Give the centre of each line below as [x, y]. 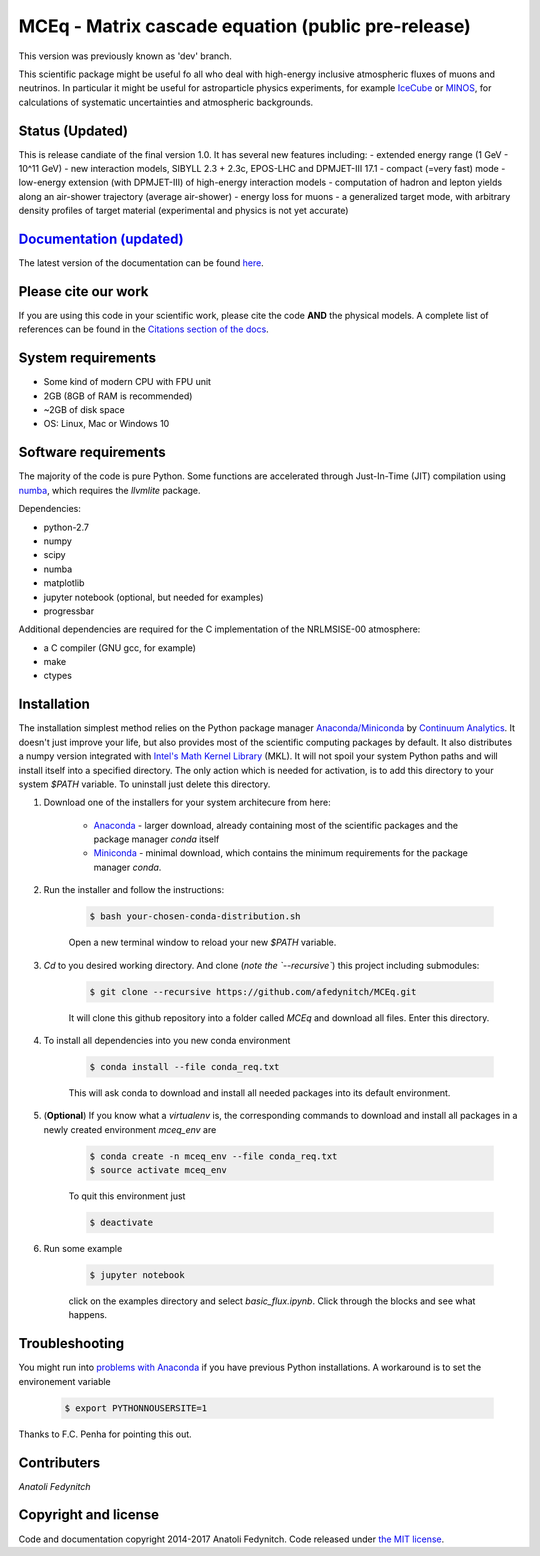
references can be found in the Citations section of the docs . [143, 329]
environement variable [65, 1381]
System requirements [87, 358]
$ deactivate [121, 1223]
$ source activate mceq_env [158, 1170]
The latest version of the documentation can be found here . [141, 263]
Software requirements [92, 452]
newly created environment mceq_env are [130, 1129]
